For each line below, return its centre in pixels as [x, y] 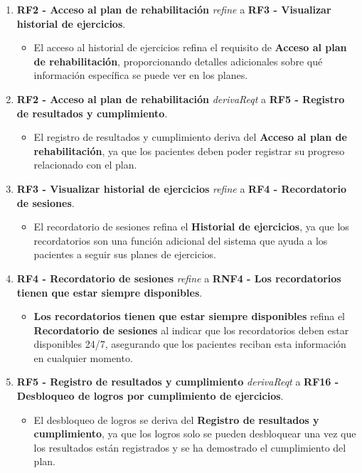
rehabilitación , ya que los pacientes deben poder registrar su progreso [189, 150]
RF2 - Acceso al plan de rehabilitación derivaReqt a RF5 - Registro [181, 99]
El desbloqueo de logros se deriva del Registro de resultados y [176, 419]
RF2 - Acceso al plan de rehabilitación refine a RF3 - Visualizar [174, 9]
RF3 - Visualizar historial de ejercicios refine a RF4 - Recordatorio [181, 188]
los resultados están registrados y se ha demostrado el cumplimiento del [190, 447]
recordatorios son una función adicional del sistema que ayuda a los [181, 240]
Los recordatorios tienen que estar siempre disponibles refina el [190, 316]
